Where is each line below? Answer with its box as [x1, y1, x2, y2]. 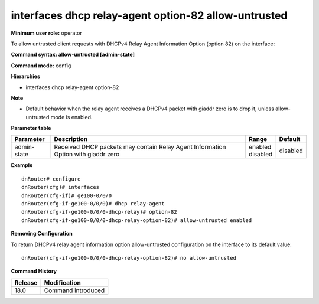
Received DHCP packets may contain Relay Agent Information [54, 143, 226, 151]
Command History [11, 267, 57, 274]
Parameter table [11, 125, 51, 132]
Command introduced [44, 286, 105, 295]
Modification [44, 278, 81, 286]
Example [11, 162, 33, 169]
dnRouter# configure [21, 175, 81, 182]
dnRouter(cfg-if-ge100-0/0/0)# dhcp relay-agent [21, 201, 165, 207]
